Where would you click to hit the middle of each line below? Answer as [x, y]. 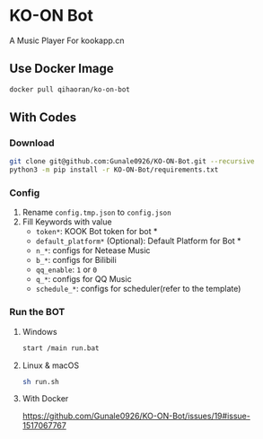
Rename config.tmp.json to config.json [97, 213]
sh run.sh [41, 382]
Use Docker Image [61, 69]
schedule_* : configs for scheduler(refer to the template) [138, 289]
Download [32, 143]
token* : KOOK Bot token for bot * [96, 232]
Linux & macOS [50, 365]
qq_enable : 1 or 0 [66, 269]
